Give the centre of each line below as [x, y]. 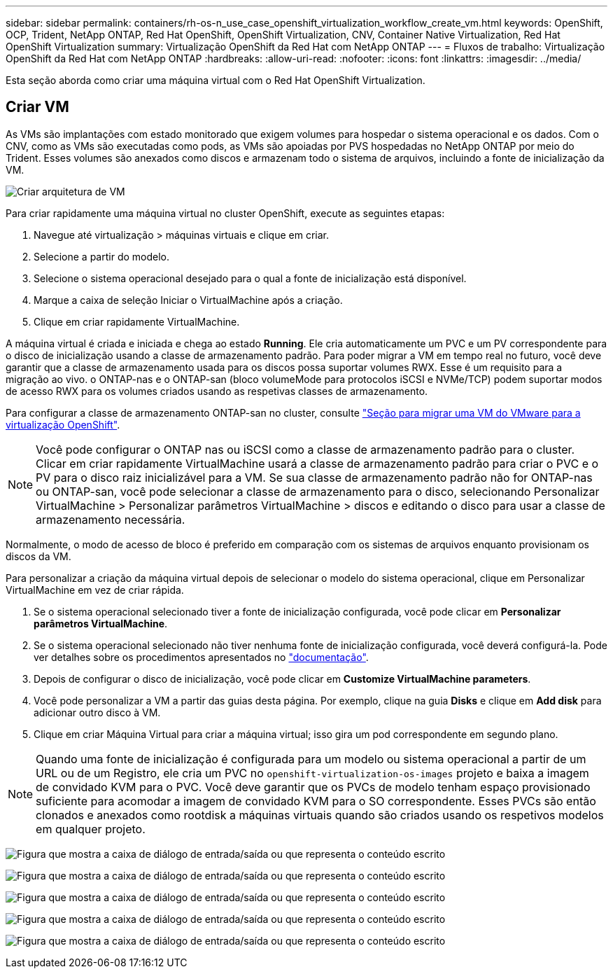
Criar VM [37, 107]
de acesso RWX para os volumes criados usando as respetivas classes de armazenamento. [217, 391]
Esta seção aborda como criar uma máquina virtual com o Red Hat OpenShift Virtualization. [216, 80]
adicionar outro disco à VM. [97, 712]
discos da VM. [38, 556]
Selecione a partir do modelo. [102, 256]
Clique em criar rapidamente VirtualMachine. [137, 321]
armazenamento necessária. [111, 519]
